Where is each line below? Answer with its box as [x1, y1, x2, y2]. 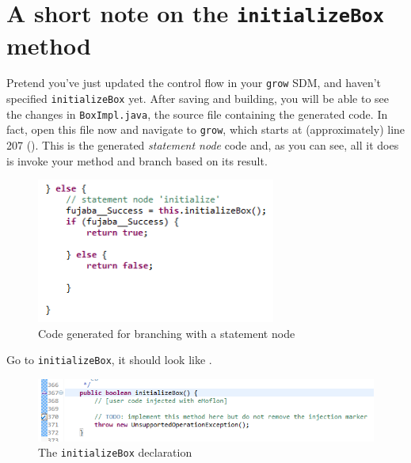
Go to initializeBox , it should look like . [6, 351, 212, 368]
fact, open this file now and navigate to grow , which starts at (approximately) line [6, 121, 405, 138]
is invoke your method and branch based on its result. [6, 152, 268, 169]
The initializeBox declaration [38, 444, 192, 461]
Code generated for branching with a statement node [38, 324, 295, 341]
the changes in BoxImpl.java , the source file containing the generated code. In [6, 105, 388, 122]
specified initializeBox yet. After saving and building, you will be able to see [6, 90, 390, 107]
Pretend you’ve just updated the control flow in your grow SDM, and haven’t [6, 74, 382, 91]
